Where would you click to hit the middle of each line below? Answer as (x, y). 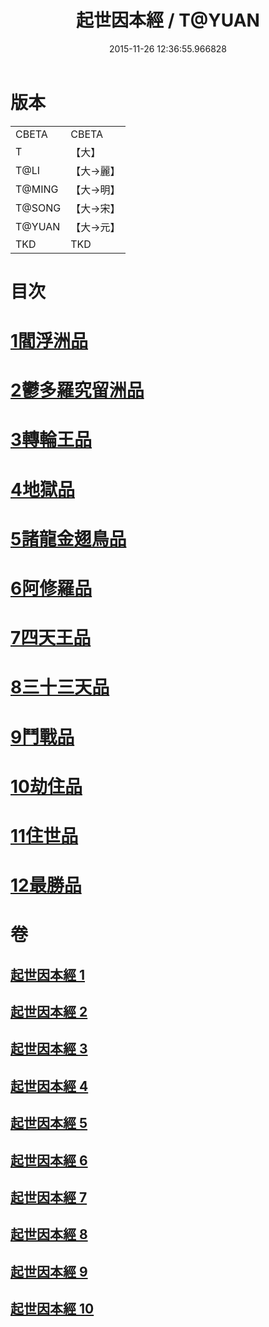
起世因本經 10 (52, 1309)
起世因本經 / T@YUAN (168, 20)
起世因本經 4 (49, 1086)
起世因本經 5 (49, 1123)
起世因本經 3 (49, 1049)
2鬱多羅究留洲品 (77, 390)
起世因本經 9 (49, 1271)
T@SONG (38, 208)
